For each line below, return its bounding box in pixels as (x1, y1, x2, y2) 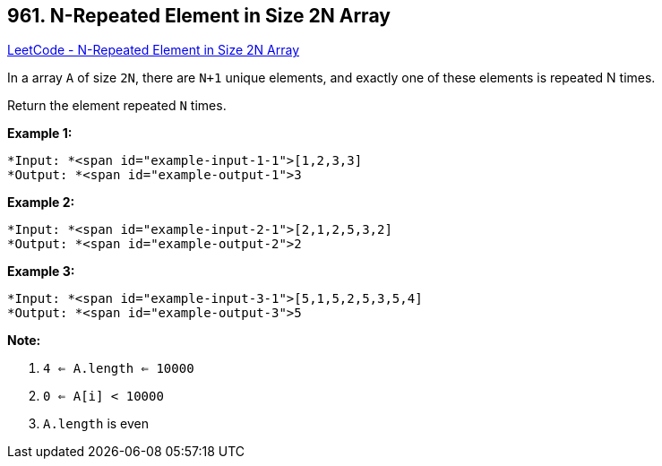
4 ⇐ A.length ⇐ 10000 (43, 361, 194, 376)
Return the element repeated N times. (7, 98, 227, 114)
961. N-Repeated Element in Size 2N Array (7, 4, 391, 27)
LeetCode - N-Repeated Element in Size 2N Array (7, 42, 300, 58)
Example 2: (7, 194, 75, 211)
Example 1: (7, 125, 73, 142)
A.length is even (43, 416, 150, 432)
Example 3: (7, 263, 75, 280)
